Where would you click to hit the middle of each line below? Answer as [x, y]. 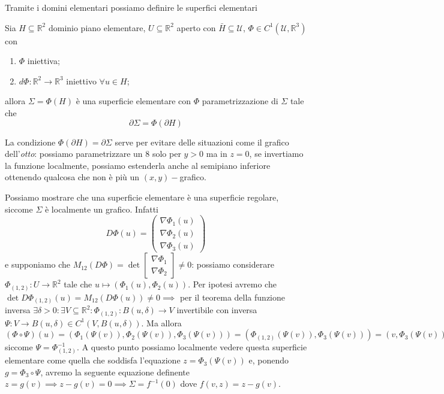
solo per [166, 154]
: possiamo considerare [233, 264]
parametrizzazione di [240, 101]
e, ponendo [268, 360]
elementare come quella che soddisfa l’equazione [93, 360]
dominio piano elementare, [97, 27]
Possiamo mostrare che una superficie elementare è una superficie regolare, [142, 197]
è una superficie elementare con [133, 101]
